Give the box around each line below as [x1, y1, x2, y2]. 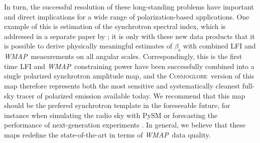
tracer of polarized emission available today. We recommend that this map [16, 90, 245, 100]
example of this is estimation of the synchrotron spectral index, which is [4, 21, 226, 31]
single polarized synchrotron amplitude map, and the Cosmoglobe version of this [4, 70, 254, 81]
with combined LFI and [183, 40, 256, 51]
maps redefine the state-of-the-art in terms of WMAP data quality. [4, 129, 211, 139]
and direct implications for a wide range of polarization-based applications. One [4, 11, 249, 21]
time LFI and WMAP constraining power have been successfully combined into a [4, 60, 254, 71]
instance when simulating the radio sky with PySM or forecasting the [4, 109, 218, 120]
